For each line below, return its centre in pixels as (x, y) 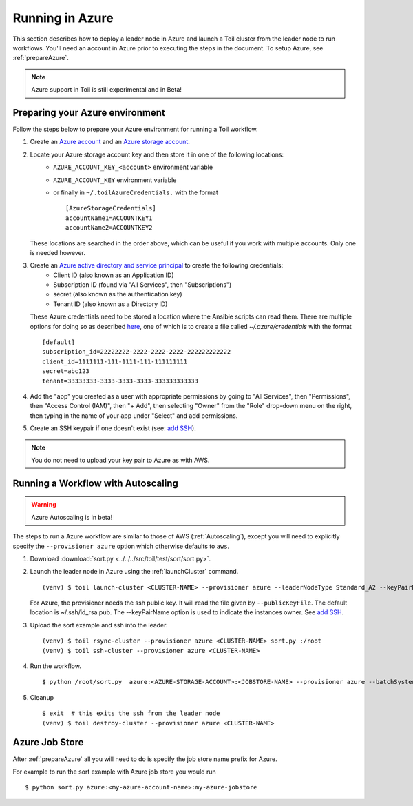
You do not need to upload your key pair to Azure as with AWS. (120, 460)
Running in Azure (63, 18)
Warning (44, 505)
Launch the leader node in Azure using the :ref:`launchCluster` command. (134, 572)
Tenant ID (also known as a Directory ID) (110, 304)
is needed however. (58, 252)
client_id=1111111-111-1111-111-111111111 (115, 361)
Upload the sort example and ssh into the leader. (99, 625)
